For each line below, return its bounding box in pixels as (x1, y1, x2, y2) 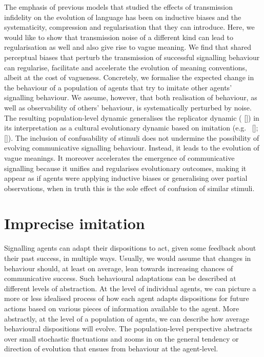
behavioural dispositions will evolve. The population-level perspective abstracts (4, 323, 252, 334)
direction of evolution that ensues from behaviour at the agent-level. (4, 343, 218, 354)
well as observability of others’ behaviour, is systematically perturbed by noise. (4, 102, 252, 112)
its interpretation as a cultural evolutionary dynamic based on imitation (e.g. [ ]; (4, 122, 258, 133)
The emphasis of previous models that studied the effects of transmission (4, 2, 233, 12)
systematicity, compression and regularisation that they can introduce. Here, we (4, 22, 255, 32)
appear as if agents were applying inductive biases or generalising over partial (4, 173, 248, 183)
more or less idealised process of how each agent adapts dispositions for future (4, 293, 249, 304)
